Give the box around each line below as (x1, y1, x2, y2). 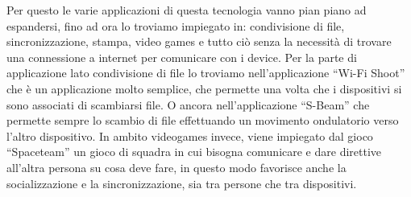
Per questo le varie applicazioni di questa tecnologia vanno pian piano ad (6, 2, 367, 18)
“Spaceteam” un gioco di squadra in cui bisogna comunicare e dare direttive (6, 143, 382, 160)
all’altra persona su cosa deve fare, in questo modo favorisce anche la (6, 158, 347, 175)
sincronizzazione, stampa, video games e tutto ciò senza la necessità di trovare (6, 33, 392, 50)
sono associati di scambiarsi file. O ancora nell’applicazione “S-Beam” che (6, 96, 370, 113)
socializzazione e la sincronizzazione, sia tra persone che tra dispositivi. (6, 174, 357, 191)
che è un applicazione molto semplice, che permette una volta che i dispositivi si (6, 80, 402, 96)
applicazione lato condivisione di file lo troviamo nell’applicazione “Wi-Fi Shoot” (6, 64, 405, 81)
